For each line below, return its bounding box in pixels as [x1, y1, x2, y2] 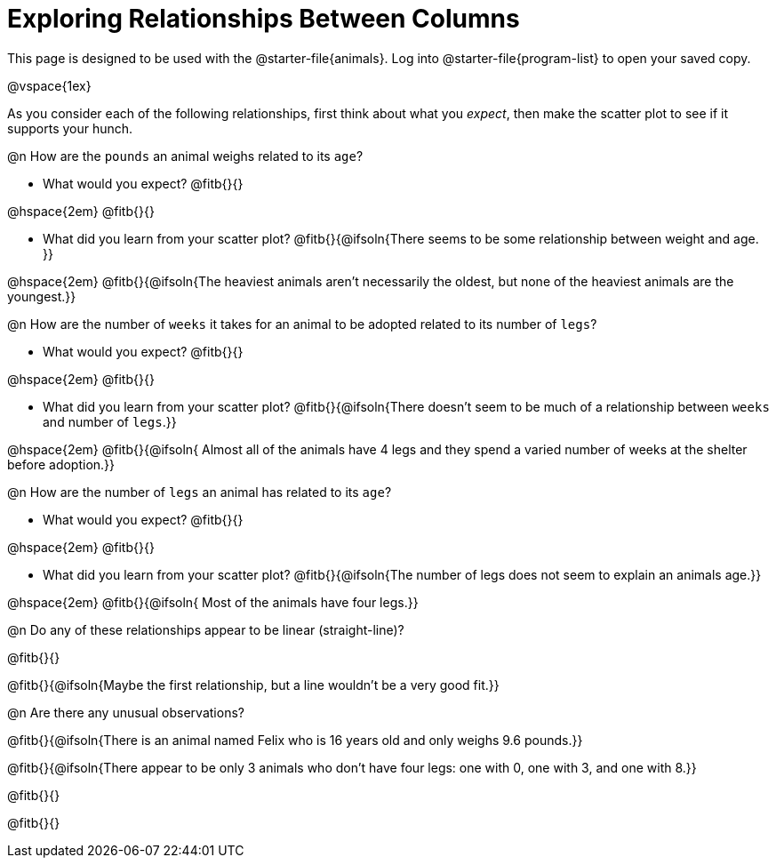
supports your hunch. [7, 120, 133, 136]
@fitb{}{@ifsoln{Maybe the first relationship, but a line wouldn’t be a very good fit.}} [7, 677, 500, 693]
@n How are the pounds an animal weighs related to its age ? [7, 148, 364, 164]
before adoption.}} [7, 456, 116, 472]
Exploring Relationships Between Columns [7, 4, 520, 34]
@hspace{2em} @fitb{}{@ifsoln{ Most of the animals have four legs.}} [7, 594, 419, 610]
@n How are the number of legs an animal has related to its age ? [7, 484, 392, 500]
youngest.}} [7, 288, 76, 304]
